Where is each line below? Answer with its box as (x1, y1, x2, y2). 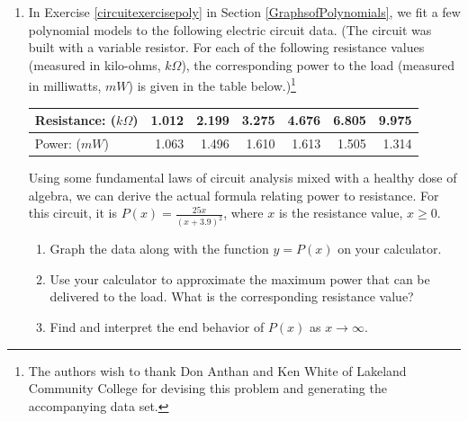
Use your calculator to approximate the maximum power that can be (49, 269, 430, 288)
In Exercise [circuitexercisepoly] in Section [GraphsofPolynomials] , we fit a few (28, 3, 461, 21)
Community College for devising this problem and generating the (28, 379, 387, 398)
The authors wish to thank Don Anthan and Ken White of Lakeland (28, 361, 407, 380)
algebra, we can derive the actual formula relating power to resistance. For (28, 185, 439, 204)
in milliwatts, (28, 76, 102, 95)
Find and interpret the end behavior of (49, 317, 265, 336)
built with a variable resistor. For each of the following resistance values (28, 38, 425, 57)
